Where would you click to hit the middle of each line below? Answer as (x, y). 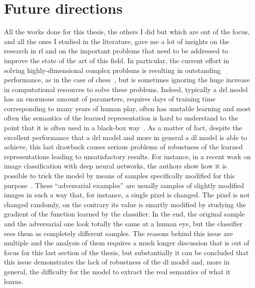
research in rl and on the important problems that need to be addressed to (116, 51)
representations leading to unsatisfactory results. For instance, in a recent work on (127, 156)
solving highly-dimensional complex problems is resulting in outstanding (112, 70)
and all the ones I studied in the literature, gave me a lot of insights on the (117, 41)
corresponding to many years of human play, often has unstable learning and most (127, 108)
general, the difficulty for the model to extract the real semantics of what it (117, 271)
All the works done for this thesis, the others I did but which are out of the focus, (127, 32)
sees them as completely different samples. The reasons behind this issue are (118, 233)
